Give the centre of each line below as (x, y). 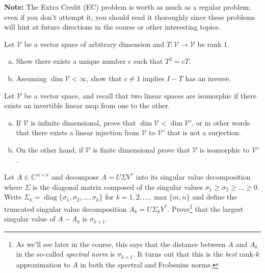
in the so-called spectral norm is (65, 254)
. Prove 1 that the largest (205, 208)
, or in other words (221, 122)
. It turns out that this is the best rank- (194, 254)
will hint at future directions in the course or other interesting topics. (112, 27)
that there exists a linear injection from (77, 132)
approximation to (43, 264)
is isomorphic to (224, 149)
